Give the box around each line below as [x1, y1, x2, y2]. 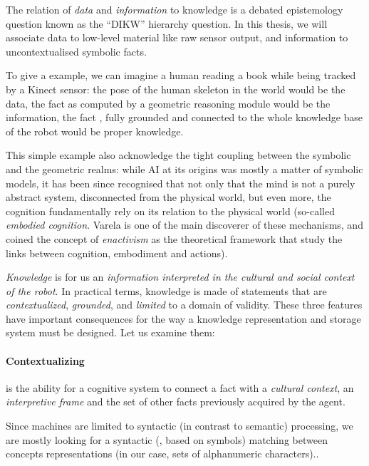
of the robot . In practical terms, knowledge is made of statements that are [6, 283, 327, 298]
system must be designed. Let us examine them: [6, 325, 215, 340]
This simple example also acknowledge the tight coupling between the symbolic [6, 147, 351, 162]
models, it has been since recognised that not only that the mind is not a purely [6, 175, 355, 190]
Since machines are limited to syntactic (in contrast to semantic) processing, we [6, 418, 353, 433]
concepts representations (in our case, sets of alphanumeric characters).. [6, 446, 319, 461]
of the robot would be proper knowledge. [6, 123, 184, 138]
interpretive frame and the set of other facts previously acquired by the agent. [6, 394, 345, 409]
